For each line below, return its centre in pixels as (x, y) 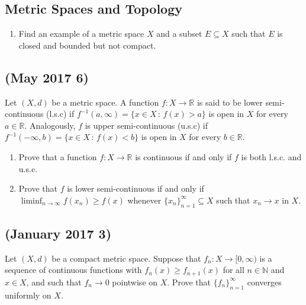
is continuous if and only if (183, 156)
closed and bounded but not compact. (87, 45)
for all (233, 270)
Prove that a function (58, 156)
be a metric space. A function (105, 102)
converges (264, 282)
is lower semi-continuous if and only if (136, 188)
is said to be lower (230, 102)
